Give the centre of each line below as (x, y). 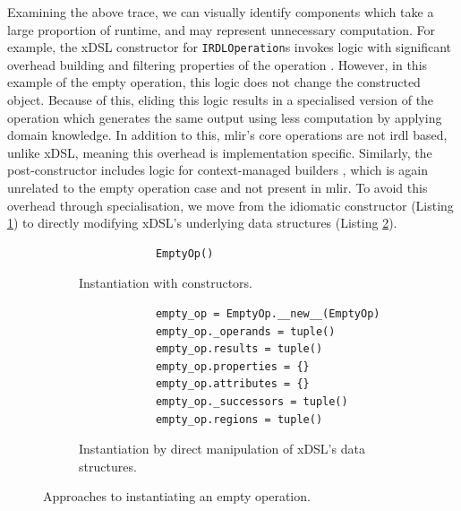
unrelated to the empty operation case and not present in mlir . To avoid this (218, 187)
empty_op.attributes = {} (232, 384)
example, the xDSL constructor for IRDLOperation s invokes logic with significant (230, 47)
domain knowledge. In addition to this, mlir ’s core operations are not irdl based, (227, 135)
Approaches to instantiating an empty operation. (177, 496)
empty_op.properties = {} (232, 366)
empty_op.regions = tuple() (239, 419)
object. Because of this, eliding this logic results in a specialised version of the (221, 100)
